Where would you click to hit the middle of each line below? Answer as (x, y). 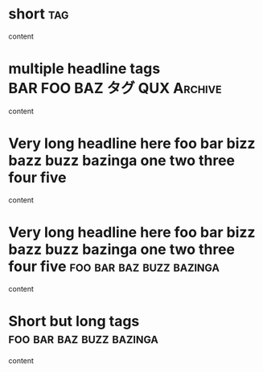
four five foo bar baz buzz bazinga (114, 267)
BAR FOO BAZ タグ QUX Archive (115, 88)
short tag (39, 14)
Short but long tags (74, 321)
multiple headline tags (84, 69)
